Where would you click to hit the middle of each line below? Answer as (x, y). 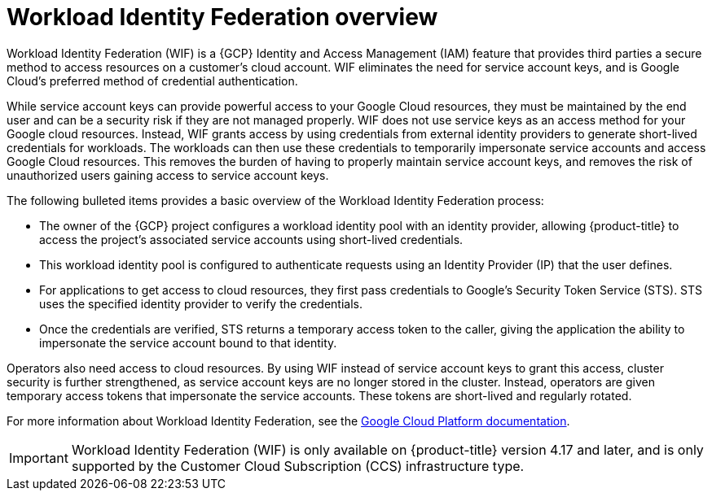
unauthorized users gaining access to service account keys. (168, 175)
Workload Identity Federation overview (222, 17)
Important (39, 458)
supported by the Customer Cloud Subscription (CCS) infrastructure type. (298, 466)
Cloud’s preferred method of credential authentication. (152, 81)
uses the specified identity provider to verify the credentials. (201, 303)
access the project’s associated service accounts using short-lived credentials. (251, 239)
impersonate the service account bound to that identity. (188, 342)
